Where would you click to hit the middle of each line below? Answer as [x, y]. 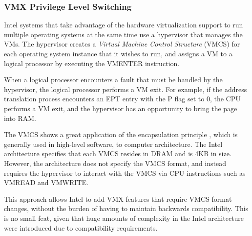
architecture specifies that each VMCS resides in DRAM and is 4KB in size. [118, 153]
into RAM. [20, 118]
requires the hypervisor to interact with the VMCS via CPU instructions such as [125, 173]
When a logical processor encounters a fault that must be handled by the [113, 80]
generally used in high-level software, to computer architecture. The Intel [113, 144]
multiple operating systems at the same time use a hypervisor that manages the [123, 34]
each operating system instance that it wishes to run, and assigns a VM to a [118, 53]
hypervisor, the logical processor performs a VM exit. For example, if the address [126, 89]
